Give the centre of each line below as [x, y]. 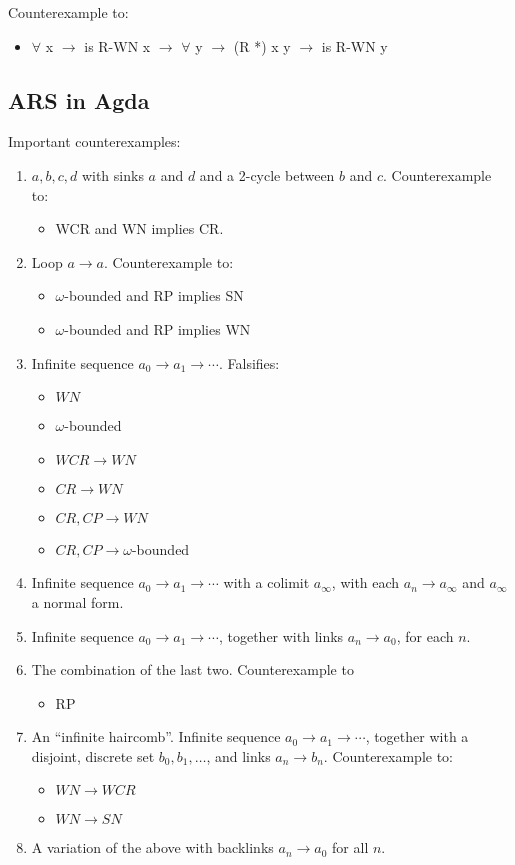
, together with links [281, 635]
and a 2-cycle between [267, 174]
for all [350, 847]
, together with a [417, 736]
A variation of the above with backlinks [152, 847]
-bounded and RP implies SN [154, 295]
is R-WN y [354, 45]
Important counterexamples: [94, 141]
